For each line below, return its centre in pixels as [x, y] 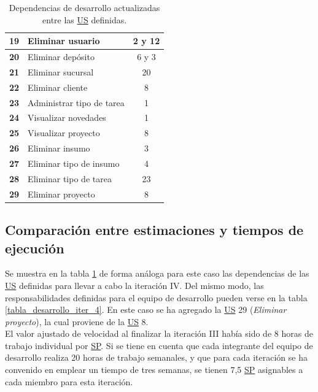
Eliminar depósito [61, 57]
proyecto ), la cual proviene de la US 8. [77, 321]
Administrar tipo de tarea [76, 102]
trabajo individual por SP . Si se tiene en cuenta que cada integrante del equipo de [159, 345]
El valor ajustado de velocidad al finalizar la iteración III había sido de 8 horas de [159, 333]
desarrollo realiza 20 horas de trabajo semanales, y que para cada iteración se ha [156, 357]
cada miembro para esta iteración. [69, 381]
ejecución [35, 248]
